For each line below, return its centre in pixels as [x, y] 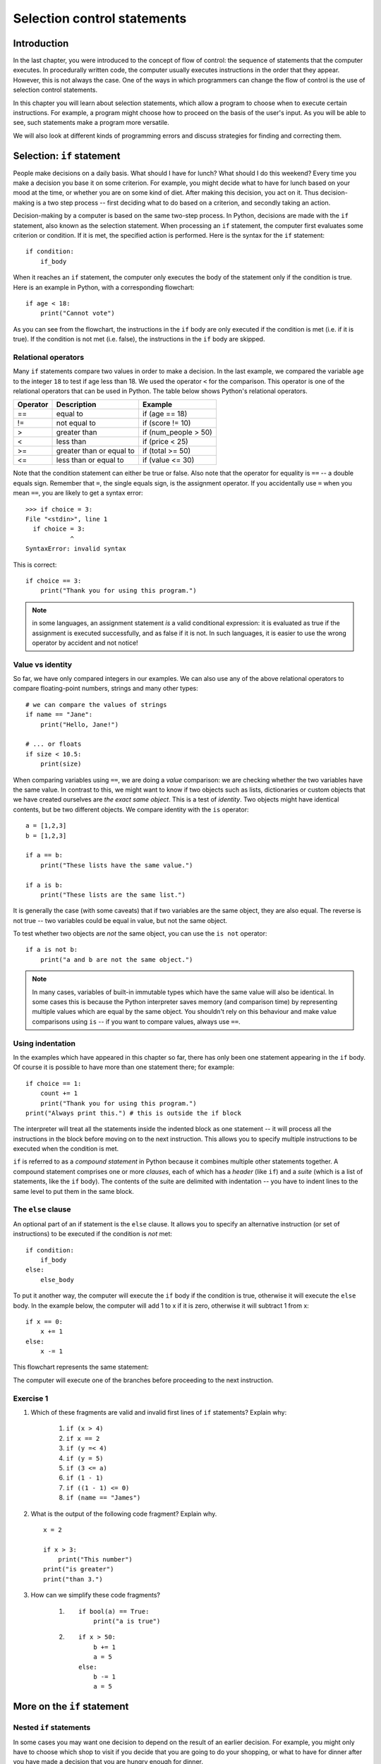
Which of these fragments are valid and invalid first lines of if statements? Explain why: [159, 1412]
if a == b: [44, 855]
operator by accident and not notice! [85, 643]
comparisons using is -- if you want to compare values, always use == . [136, 1021]
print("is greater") [79, 1569]
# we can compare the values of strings [96, 705]
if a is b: [44, 885]
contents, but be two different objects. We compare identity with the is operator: [131, 809]
